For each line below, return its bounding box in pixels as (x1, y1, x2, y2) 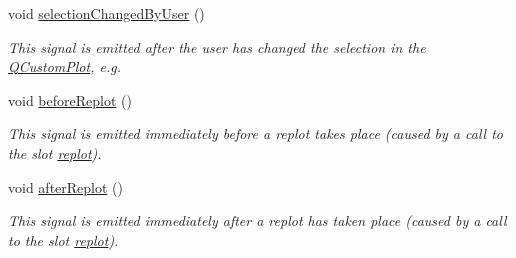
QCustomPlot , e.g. (8, 56, 121, 77)
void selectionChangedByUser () (8, 3, 205, 23)
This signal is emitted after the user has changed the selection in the (8, 36, 426, 57)
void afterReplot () (8, 176, 123, 197)
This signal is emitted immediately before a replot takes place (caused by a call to (8, 123, 503, 144)
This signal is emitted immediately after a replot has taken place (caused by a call (8, 210, 507, 231)
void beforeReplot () (8, 89, 132, 110)
